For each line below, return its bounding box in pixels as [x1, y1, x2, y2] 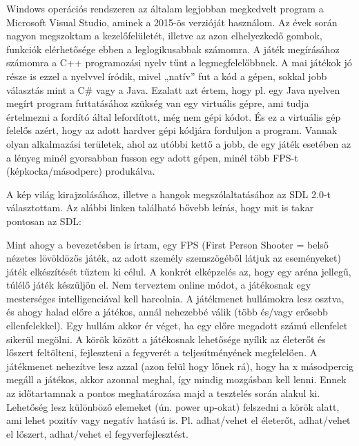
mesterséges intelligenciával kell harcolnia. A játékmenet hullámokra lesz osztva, [6, 291, 345, 305]
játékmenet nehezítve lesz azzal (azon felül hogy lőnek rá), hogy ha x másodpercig [6, 358, 354, 373]
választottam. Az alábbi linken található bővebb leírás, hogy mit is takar [6, 200, 314, 215]
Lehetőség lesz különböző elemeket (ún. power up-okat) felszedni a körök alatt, [6, 399, 340, 414]
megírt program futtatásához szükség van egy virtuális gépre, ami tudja [6, 96, 309, 110]
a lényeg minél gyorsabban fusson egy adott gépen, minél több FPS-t [6, 150, 298, 164]
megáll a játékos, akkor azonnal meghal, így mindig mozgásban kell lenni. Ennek [6, 372, 347, 387]
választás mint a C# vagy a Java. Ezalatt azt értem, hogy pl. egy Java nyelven [6, 82, 340, 97]
